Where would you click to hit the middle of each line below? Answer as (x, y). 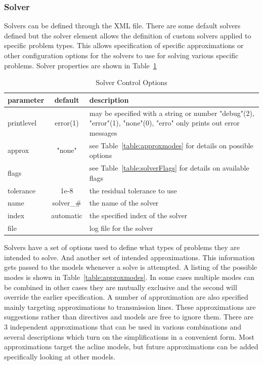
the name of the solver (124, 203)
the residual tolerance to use (133, 190)
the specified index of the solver (138, 215)
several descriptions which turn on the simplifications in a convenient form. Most (129, 336)
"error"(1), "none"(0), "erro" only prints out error (164, 123)
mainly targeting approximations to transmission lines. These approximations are (130, 307)
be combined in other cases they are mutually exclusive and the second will (121, 287)
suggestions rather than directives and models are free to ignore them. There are (129, 317)
